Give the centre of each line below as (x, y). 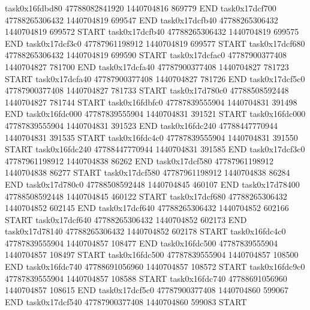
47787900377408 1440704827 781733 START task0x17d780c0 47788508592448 (147, 90)
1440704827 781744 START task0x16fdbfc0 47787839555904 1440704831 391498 (151, 102)
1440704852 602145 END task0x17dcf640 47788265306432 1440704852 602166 (147, 208)
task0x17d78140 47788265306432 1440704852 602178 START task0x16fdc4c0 (145, 231)
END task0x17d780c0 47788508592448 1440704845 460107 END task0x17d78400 (152, 184)
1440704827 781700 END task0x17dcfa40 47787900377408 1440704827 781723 (147, 66)
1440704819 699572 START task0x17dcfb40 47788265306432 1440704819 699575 (152, 31)
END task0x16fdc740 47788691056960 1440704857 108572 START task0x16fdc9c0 (155, 267)
